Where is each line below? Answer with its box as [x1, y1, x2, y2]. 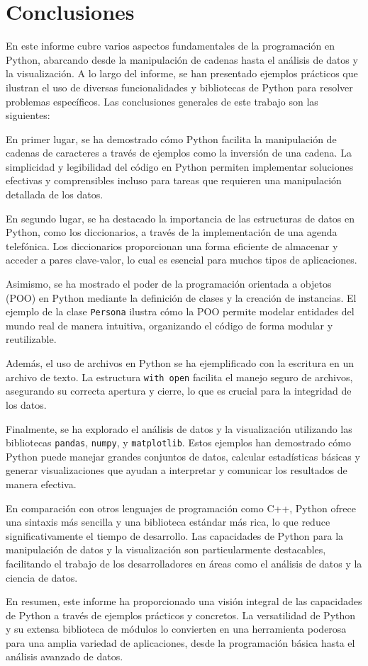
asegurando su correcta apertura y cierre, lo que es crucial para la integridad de [6, 383, 352, 398]
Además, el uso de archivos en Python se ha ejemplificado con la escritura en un [6, 356, 355, 371]
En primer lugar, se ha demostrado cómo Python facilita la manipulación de [6, 131, 337, 146]
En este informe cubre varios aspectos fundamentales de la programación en [6, 38, 335, 53]
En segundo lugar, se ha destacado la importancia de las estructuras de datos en [6, 210, 355, 225]
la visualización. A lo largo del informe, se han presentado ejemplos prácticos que [6, 66, 358, 81]
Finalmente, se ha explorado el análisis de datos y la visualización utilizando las [6, 421, 352, 436]
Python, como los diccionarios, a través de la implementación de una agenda [6, 225, 338, 239]
